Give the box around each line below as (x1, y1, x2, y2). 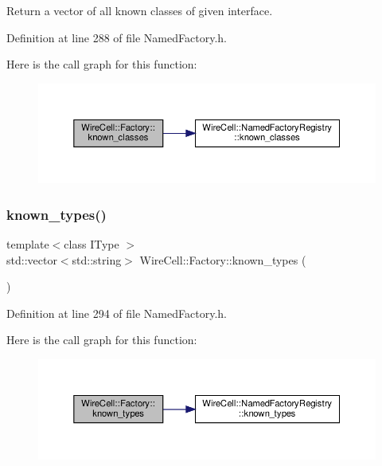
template (6, 236, 49, 253)
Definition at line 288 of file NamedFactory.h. (6, 29, 227, 45)
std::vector (6, 251, 57, 268)
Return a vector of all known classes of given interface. (6, 2, 273, 18)
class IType (64, 236, 119, 253)
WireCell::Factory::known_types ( (139, 251, 306, 268)
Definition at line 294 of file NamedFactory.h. (6, 304, 227, 321)
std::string (72, 251, 122, 268)
